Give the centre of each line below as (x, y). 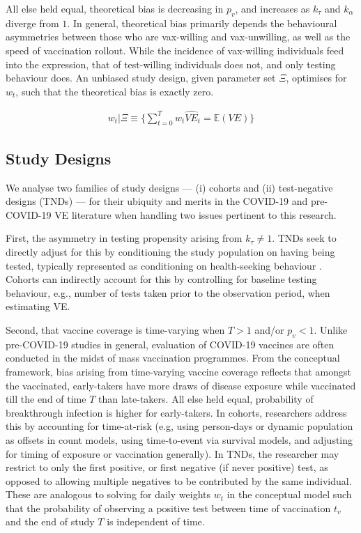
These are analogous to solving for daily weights (108, 494)
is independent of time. (156, 522)
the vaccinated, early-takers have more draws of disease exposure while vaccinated (181, 385)
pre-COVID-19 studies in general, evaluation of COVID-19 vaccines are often (170, 344)
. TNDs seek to (304, 238)
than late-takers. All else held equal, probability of (206, 399)
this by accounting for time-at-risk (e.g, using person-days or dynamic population (179, 426)
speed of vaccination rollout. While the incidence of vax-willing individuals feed (175, 50)
